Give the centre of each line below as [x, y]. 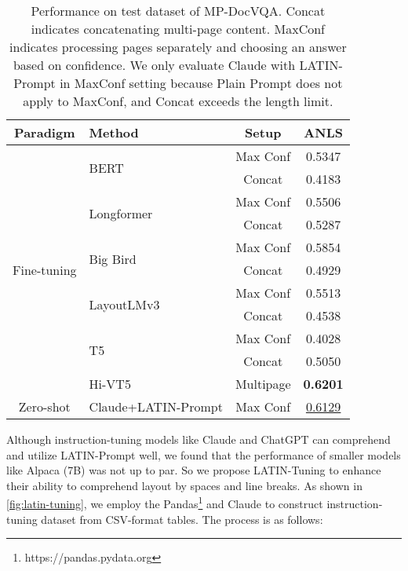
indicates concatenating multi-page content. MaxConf [178, 29]
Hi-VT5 [110, 384]
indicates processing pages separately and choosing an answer [178, 47]
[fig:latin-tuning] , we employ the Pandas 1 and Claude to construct [165, 503]
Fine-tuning [45, 270]
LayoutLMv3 [124, 304]
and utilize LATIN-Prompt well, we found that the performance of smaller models [204, 454]
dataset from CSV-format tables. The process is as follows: [182, 519]
